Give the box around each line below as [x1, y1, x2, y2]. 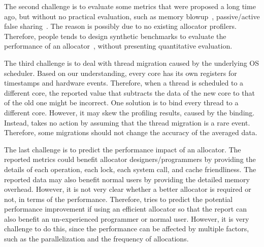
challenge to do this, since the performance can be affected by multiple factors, [4, 223, 249, 234]
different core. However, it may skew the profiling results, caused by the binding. [4, 107, 255, 117]
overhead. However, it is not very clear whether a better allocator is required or [4, 184, 251, 194]
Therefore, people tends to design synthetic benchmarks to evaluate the [4, 30, 226, 41]
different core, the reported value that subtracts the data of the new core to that [4, 87, 255, 98]
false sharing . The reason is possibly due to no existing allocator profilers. [4, 21, 237, 31]
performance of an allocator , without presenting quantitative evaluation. [4, 40, 233, 51]
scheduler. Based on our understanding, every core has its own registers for [4, 67, 237, 78]
